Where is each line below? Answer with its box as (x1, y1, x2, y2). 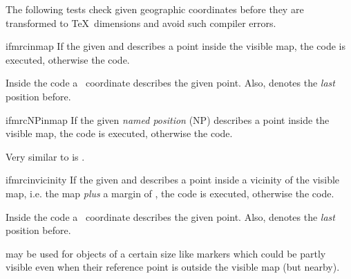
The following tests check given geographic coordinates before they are (6, 2, 304, 16)
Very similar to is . (6, 149, 85, 163)
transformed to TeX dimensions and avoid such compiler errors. (6, 15, 276, 30)
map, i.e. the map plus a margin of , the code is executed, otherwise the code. (6, 186, 334, 200)
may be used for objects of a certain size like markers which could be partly (6, 246, 326, 260)
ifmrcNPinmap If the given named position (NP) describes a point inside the (6, 112, 330, 127)
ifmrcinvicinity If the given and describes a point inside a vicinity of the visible (6, 172, 340, 187)
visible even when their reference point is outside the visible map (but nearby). (6, 260, 340, 274)
